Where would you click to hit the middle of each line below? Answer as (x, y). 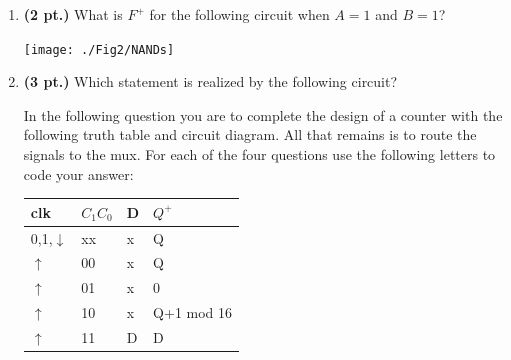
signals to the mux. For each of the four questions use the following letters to (259, 154)
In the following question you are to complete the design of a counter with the (263, 114)
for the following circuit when (239, 14)
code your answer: (78, 173)
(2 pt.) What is (73, 14)
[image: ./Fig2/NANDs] (99, 49)
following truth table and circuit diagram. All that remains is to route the (250, 134)
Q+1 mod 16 (193, 312)
